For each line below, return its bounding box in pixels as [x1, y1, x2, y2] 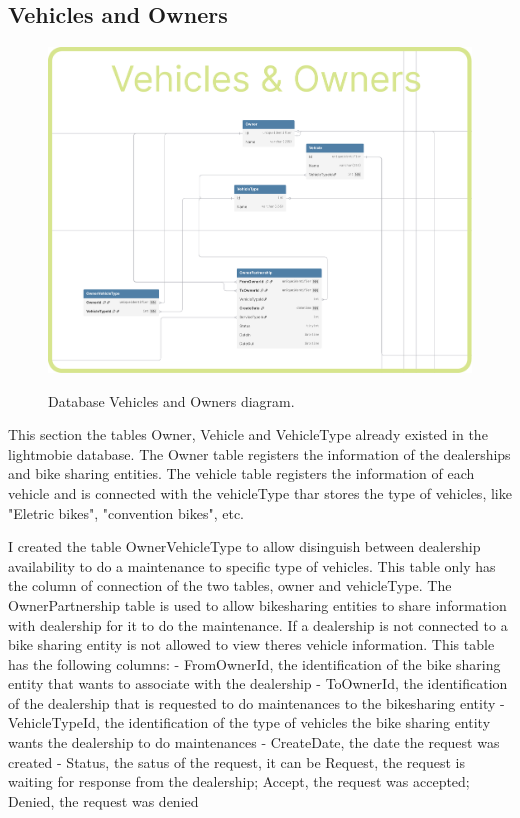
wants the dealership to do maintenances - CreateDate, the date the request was [8, 732, 500, 753]
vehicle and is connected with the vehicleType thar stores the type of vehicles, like [8, 482, 512, 503]
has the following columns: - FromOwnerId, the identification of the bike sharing [8, 653, 501, 674]
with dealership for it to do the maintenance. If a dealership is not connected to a [8, 614, 508, 635]
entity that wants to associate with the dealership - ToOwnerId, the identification [8, 673, 508, 694]
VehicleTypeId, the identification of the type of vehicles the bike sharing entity [8, 712, 491, 733]
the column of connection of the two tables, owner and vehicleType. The [8, 575, 452, 596]
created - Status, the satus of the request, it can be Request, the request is [8, 751, 465, 772]
